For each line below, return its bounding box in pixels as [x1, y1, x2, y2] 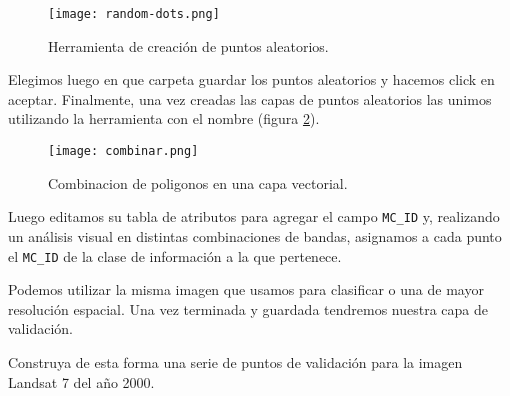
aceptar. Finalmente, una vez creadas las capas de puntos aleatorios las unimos [8, 88, 492, 109]
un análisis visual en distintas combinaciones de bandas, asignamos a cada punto [8, 225, 502, 246]
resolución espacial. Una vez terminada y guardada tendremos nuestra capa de [8, 298, 488, 319]
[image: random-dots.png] [48, 7, 220, 21]
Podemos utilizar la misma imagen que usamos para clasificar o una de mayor [8, 279, 484, 300]
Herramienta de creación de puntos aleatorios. [48, 35, 329, 56]
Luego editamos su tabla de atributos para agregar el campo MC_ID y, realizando [8, 206, 500, 227]
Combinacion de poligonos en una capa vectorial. [48, 172, 348, 193]
